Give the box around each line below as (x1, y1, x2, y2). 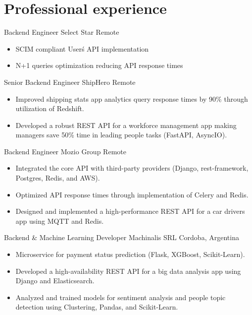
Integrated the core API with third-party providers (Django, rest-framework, (15, 163, 249, 173)
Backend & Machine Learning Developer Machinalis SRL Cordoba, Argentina (4, 232, 239, 243)
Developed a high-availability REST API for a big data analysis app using (15, 265, 241, 276)
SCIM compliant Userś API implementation (15, 43, 149, 54)
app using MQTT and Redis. (15, 215, 104, 226)
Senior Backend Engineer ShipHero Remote (4, 76, 136, 87)
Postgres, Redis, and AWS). (15, 173, 100, 183)
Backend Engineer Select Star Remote (4, 27, 119, 37)
